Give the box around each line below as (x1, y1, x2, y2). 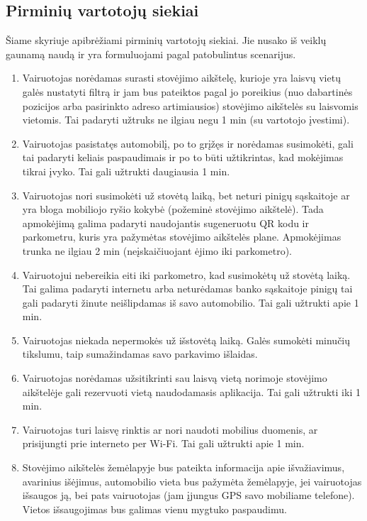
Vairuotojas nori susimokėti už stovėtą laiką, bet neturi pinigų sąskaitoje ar (22, 187, 350, 202)
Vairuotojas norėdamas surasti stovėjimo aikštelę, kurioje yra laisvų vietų (22, 70, 341, 85)
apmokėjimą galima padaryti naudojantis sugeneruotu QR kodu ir (22, 215, 309, 230)
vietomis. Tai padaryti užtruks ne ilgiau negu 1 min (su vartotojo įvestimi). (22, 112, 350, 127)
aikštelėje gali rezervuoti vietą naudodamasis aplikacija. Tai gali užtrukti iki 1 (22, 384, 361, 399)
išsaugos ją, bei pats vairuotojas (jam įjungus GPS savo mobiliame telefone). (22, 488, 355, 503)
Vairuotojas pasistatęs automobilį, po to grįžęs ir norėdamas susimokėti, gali (22, 136, 354, 150)
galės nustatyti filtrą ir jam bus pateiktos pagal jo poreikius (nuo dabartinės (22, 84, 353, 99)
